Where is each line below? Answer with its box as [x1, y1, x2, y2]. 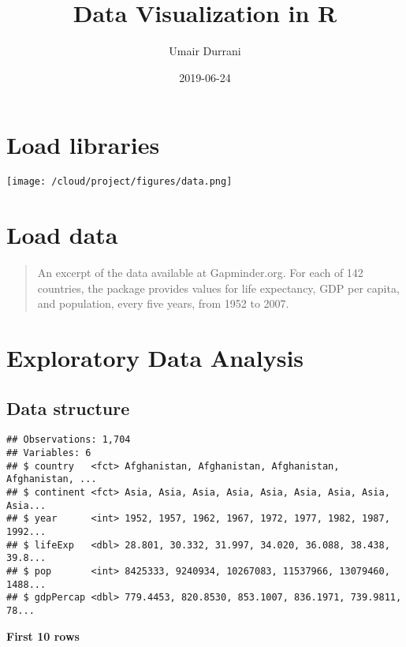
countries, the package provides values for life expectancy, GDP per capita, [37, 279, 400, 296]
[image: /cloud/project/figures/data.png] [6, 176, 233, 188]
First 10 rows [6, 627, 80, 644]
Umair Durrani [169, 43, 241, 59]
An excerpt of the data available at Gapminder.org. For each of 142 [37, 264, 363, 281]
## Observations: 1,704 [6, 434, 131, 446]
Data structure [6, 395, 130, 420]
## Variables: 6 [6, 447, 91, 459]
